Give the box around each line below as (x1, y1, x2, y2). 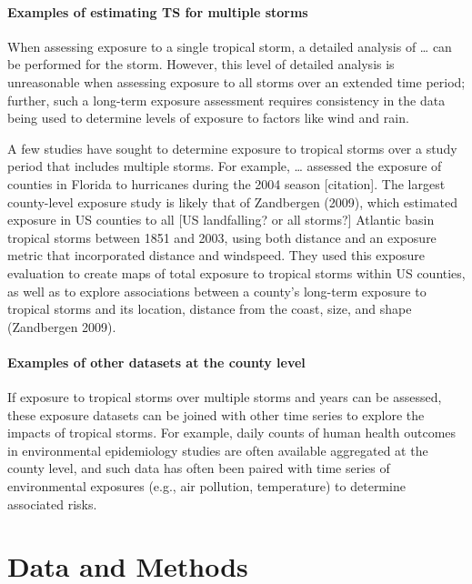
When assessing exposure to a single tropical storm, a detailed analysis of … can (7, 36, 452, 55)
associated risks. (7, 494, 97, 513)
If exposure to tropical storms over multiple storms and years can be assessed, (7, 388, 442, 407)
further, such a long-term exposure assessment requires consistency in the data (7, 90, 446, 109)
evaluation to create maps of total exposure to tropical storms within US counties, (7, 263, 466, 282)
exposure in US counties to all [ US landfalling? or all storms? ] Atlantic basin (7, 210, 435, 229)
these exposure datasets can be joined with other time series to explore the (7, 405, 425, 424)
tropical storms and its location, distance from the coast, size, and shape (7, 299, 412, 318)
